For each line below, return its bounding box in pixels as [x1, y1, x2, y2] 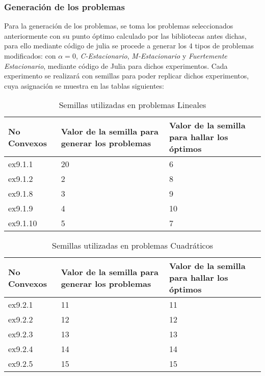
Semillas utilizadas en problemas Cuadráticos [51, 239, 213, 252]
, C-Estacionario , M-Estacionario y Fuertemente [75, 50, 227, 61]
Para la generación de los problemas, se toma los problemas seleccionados [4, 20, 233, 31]
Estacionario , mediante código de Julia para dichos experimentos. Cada [4, 60, 228, 71]
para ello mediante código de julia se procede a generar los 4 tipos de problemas [4, 40, 254, 51]
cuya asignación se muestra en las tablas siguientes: [4, 80, 164, 91]
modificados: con [4, 50, 56, 61]
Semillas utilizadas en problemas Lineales [59, 99, 206, 111]
